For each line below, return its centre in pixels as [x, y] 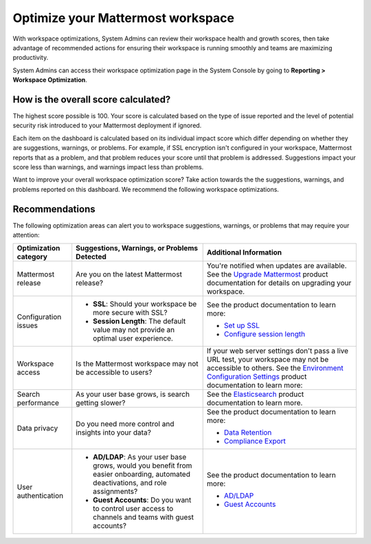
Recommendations [54, 209]
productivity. [31, 58]
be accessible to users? [114, 373]
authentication [40, 496]
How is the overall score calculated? [92, 99]
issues [27, 325]
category [32, 257]
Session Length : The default [139, 321]
